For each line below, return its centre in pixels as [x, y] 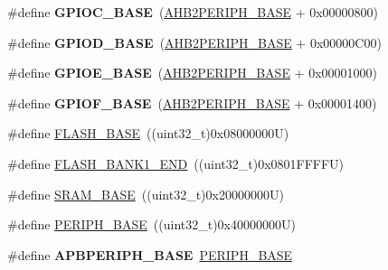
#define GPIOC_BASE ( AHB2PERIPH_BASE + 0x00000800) [193, 12]
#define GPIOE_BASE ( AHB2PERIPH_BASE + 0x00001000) [192, 73]
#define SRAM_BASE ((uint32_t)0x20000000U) [146, 194]
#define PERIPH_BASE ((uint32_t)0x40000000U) [151, 224]
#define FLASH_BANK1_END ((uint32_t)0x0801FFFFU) [176, 163]
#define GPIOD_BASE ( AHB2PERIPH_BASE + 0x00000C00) [194, 42]
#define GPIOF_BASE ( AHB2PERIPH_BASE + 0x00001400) [192, 102]
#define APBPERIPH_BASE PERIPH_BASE [150, 254]
